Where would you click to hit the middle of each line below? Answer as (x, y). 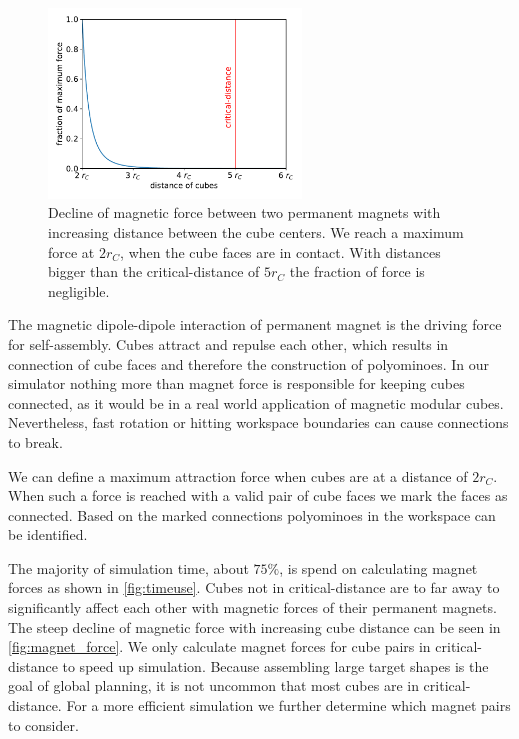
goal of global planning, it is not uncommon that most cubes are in (213, 685)
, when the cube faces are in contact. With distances (280, 251)
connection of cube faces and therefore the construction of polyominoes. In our (249, 363)
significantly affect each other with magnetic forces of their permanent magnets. (252, 607)
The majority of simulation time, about (128, 567)
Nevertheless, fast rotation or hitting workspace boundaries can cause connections (258, 422)
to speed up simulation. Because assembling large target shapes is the (275, 665)
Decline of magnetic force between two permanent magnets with (244, 212)
